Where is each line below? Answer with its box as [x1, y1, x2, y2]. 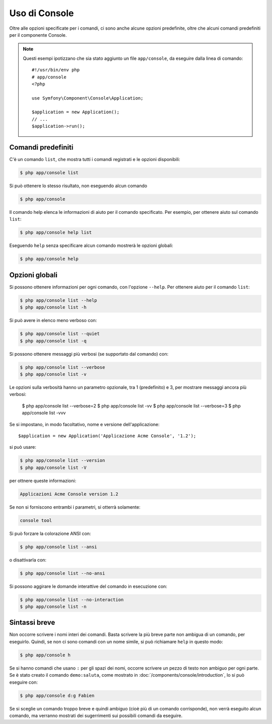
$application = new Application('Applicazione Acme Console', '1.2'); [18, 433, 196, 439]
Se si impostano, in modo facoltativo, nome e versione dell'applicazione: [9, 421, 160, 427]
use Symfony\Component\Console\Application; [32, 95, 144, 101]
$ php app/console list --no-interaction [20, 597, 124, 602]
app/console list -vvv [22, 410, 66, 416]
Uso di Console [9, 8, 74, 19]
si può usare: [9, 444, 36, 450]
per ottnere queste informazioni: [9, 477, 77, 484]
